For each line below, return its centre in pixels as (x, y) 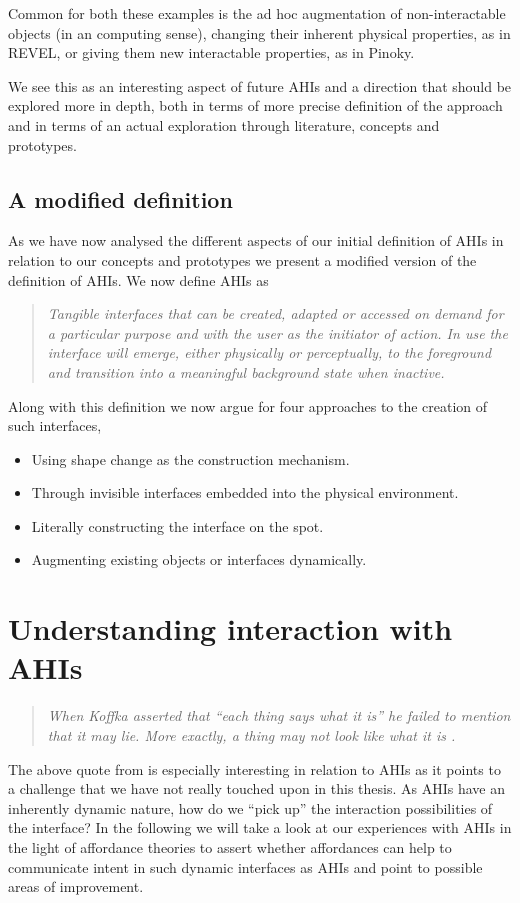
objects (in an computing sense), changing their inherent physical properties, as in (259, 32)
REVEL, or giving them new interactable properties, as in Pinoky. (211, 52)
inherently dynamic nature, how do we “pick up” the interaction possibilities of (250, 807)
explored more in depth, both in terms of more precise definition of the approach (255, 105)
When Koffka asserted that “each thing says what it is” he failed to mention (279, 715)
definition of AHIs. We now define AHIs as (138, 279)
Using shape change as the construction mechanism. (190, 458)
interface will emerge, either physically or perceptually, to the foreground (269, 352)
